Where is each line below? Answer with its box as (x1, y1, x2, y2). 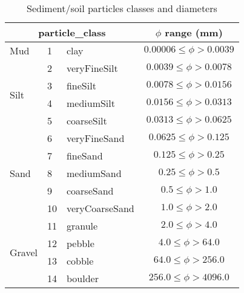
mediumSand (66, 166, 122, 180)
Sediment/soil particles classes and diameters (27, 1, 217, 15)
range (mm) (165, 25, 223, 39)
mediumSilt (66, 96, 115, 110)
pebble (66, 236, 94, 250)
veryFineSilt (66, 61, 118, 75)
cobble (66, 254, 94, 268)
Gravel (10, 245, 38, 259)
